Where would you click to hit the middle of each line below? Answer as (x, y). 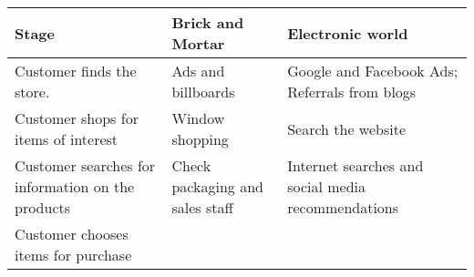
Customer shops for (77, 118)
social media (327, 186)
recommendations (343, 207)
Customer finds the (76, 71)
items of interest (67, 139)
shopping (200, 139)
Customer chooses (72, 234)
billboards (203, 92)
